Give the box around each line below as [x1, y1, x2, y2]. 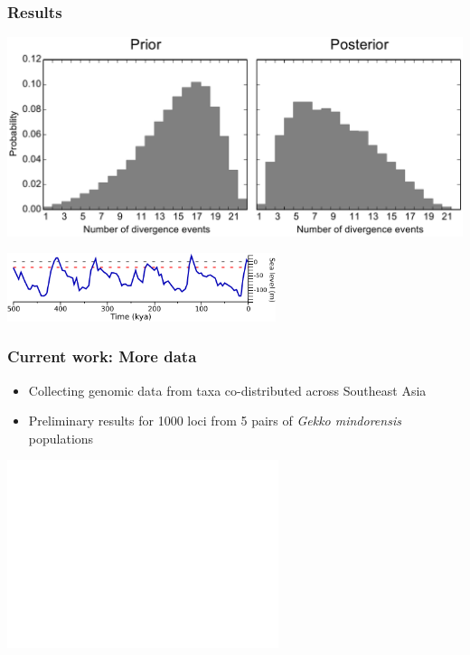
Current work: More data [7, 345, 197, 368]
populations [28, 428, 94, 447]
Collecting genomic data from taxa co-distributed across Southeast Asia [28, 380, 427, 399]
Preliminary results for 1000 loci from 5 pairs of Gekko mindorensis [28, 411, 401, 430]
